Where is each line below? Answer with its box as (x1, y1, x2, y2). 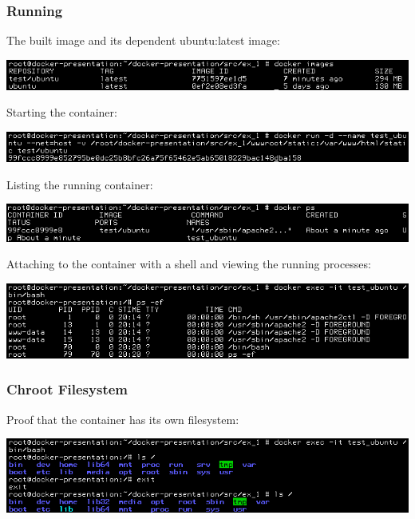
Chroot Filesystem (6, 379, 128, 399)
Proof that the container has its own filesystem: (6, 410, 239, 427)
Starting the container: (6, 104, 117, 121)
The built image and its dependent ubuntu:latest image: (6, 32, 280, 49)
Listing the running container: (6, 176, 153, 192)
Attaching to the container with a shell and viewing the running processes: (6, 256, 371, 272)
